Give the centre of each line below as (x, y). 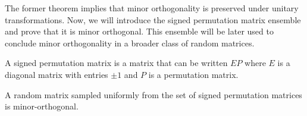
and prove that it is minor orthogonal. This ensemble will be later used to (139, 31)
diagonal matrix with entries (57, 74)
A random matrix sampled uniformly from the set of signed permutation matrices (153, 94)
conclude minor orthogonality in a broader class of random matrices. (130, 43)
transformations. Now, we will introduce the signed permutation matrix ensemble (153, 19)
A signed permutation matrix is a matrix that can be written (116, 63)
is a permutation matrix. (193, 74)
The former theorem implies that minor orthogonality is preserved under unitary (152, 8)
